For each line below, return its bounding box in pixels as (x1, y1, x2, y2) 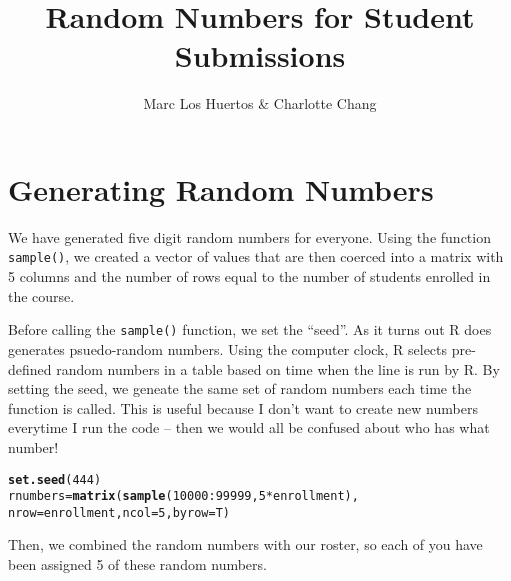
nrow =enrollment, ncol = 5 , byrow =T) (8, 505, 230, 520)
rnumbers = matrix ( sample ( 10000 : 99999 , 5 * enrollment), (8, 489, 359, 504)
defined (8, 358, 52, 379)
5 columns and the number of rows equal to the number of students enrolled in (8, 266, 491, 287)
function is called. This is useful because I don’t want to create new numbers (8, 397, 478, 418)
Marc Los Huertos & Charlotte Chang (143, 93, 377, 114)
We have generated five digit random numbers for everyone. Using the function (8, 226, 491, 247)
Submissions (174, 35, 346, 76)
